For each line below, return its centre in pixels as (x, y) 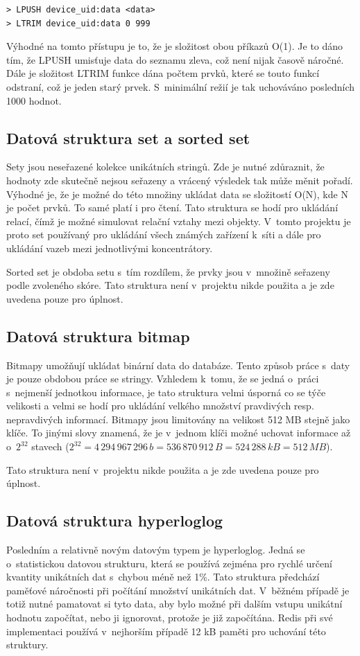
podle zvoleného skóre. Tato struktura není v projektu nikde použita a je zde (170, 285)
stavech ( (50, 446)
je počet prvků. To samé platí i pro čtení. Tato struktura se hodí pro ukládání (172, 207)
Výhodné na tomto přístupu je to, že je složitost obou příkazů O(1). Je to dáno (175, 46)
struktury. (27, 645)
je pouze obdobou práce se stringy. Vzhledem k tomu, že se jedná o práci (163, 379)
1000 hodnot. (34, 100)
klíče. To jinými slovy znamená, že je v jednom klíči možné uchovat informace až (179, 433)
